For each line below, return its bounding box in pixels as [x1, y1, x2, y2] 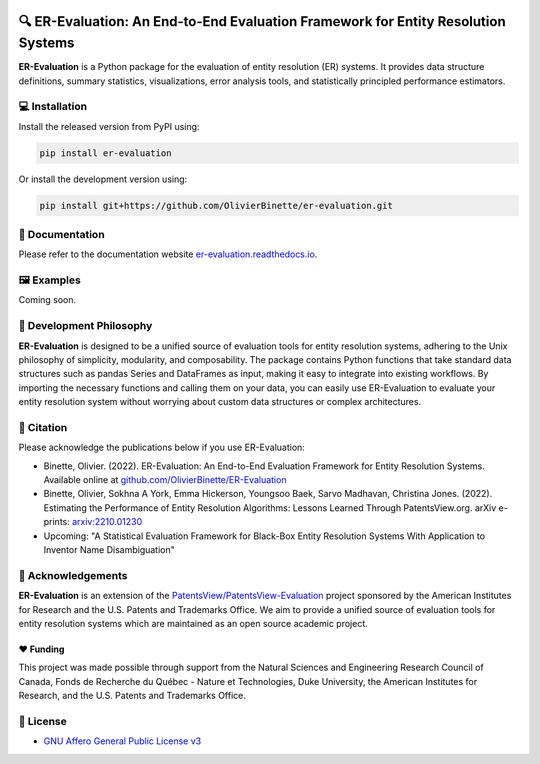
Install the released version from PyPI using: [18, 120, 200, 132]
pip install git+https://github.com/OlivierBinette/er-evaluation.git [39, 200, 394, 211]
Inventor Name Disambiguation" [43, 544, 175, 556]
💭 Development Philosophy [18, 319, 153, 333]
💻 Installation [18, 100, 88, 114]
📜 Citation [18, 420, 68, 434]
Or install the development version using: [18, 173, 188, 185]
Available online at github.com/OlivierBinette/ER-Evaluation [43, 474, 287, 486]
